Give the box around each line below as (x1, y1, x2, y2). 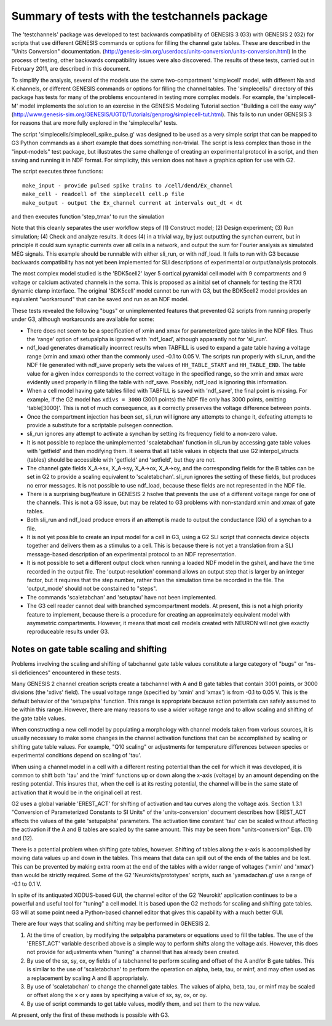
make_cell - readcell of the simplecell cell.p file (22, 191, 184, 198)
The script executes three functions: (11, 168, 104, 175)
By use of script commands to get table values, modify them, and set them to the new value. (26, 1000, 261, 1008)
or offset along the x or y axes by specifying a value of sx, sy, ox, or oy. (26, 992, 207, 999)
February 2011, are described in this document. (11, 65, 130, 73)
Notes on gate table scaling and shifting (11, 644, 167, 655)
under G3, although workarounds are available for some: (11, 315, 155, 323)
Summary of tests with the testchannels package (11, 9, 268, 23)
